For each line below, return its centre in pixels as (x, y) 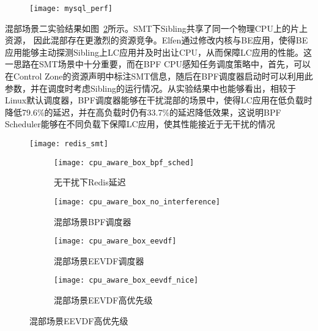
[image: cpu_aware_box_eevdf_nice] (126, 281)
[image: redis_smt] (69, 144)
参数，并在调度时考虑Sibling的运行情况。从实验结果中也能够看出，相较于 (151, 88)
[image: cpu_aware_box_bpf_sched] (124, 162)
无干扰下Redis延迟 (90, 182)
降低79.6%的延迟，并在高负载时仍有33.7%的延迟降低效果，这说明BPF (143, 112)
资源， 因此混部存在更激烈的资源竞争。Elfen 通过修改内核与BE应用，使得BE (157, 40)
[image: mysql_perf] (71, 9)
